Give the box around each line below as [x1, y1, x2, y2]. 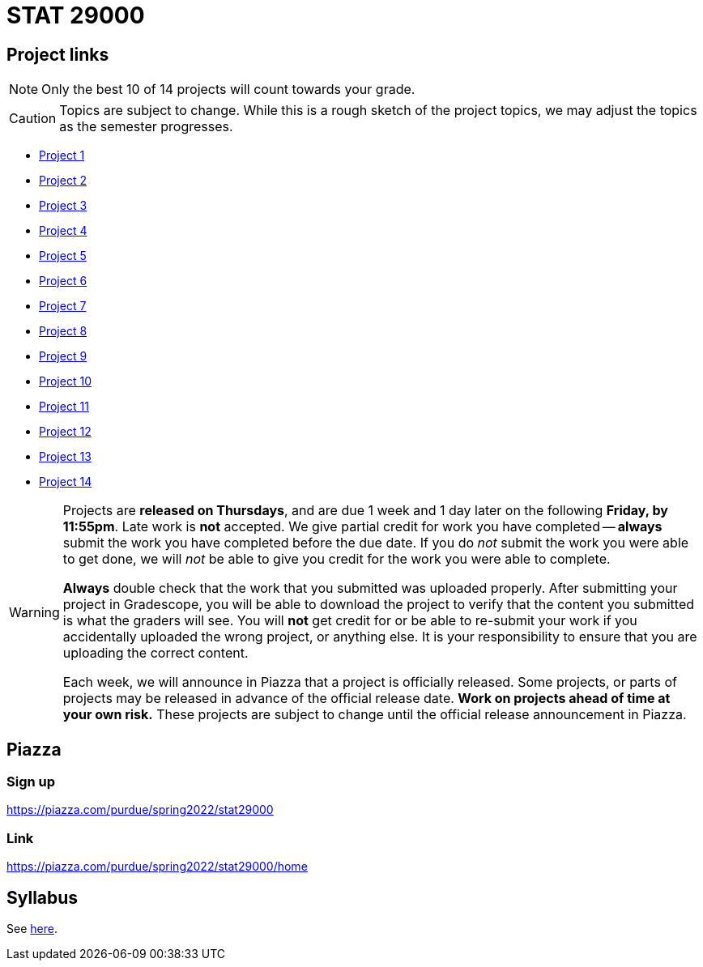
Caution [9, 110, 57, 127]
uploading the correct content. [62, 645, 249, 662]
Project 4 [39, 224, 87, 238]
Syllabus [6, 887, 79, 908]
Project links [6, 44, 109, 65]
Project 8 [39, 324, 87, 339]
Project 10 [39, 374, 92, 389]
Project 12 [39, 424, 92, 439]
